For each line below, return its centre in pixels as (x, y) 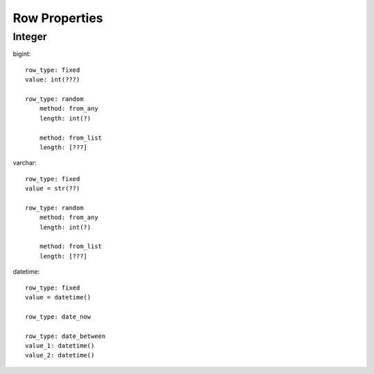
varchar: (25, 163)
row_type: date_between (65, 336)
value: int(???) (53, 80)
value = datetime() (58, 297)
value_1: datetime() (60, 345)
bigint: (22, 54)
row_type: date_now (58, 317)
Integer (30, 37)
